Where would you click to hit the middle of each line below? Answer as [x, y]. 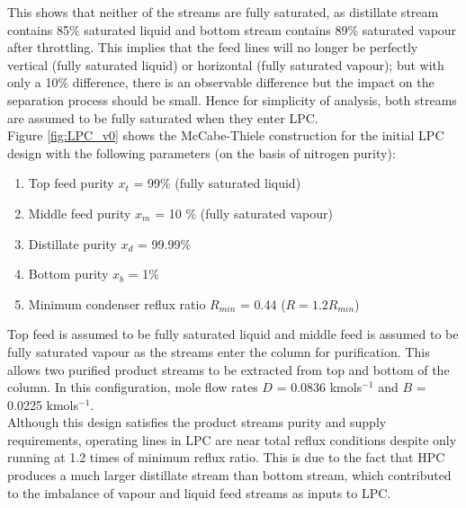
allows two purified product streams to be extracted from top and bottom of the [229, 369]
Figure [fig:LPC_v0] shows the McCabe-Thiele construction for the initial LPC [226, 135]
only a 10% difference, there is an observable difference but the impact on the [221, 82]
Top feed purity [71, 183]
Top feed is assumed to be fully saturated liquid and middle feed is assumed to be [233, 334]
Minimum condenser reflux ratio [117, 303]
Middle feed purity [80, 213]
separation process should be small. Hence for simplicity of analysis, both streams [232, 99]
